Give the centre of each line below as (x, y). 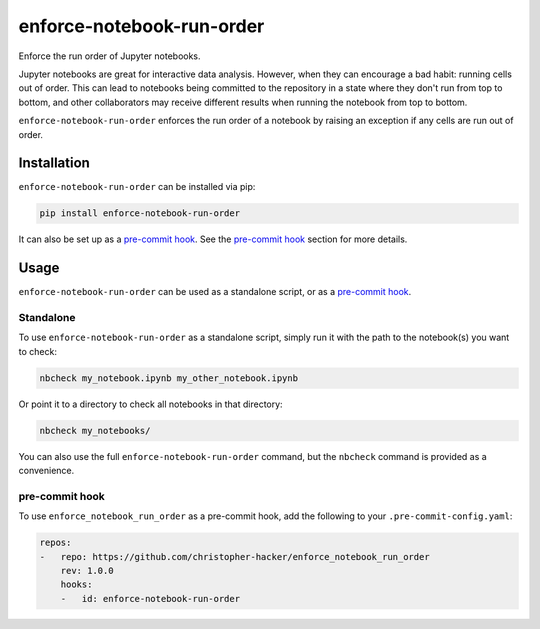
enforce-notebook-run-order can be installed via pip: (137, 187)
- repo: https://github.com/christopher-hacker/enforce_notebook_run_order (234, 556)
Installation (54, 163)
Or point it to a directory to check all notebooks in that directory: (151, 404)
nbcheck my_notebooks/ (95, 430)
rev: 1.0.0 (87, 571)
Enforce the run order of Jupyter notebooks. (109, 56)
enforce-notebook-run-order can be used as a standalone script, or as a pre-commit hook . (215, 292)
